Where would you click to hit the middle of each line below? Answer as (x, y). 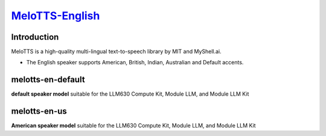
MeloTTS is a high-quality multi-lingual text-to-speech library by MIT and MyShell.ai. (116, 52)
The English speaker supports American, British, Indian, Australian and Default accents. (135, 63)
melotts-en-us (39, 111)
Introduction (35, 37)
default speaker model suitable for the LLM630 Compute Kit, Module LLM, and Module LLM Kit (130, 94)
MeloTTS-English (56, 16)
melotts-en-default (48, 80)
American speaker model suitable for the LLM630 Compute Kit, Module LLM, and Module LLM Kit (133, 126)
